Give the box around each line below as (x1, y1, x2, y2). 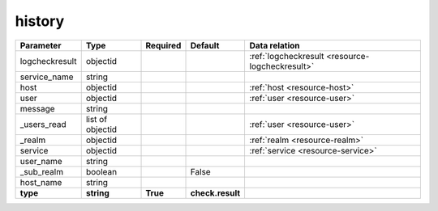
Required (145, 40, 182, 51)
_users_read (19, 118, 67, 129)
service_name (19, 71, 74, 82)
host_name (19, 176, 62, 188)
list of (85, 113, 108, 124)
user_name (19, 155, 62, 167)
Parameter (19, 40, 62, 51)
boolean (85, 166, 118, 177)
